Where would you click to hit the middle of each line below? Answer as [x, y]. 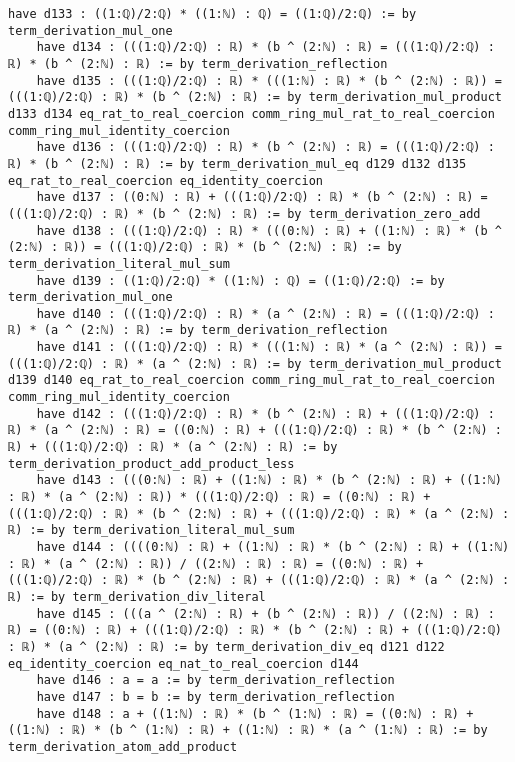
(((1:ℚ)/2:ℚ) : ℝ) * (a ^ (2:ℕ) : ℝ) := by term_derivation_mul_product [255, 363]
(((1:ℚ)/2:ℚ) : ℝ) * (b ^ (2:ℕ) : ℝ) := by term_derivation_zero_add [244, 213]
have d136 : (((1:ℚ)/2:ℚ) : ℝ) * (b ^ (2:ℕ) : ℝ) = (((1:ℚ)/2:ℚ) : [265, 147]
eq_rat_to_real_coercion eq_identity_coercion [165, 180]
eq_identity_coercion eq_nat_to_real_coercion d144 [183, 663]
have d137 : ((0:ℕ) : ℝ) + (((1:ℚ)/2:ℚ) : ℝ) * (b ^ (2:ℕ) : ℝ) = [262, 197]
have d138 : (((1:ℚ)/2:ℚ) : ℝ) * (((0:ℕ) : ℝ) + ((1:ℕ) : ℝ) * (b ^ [269, 230]
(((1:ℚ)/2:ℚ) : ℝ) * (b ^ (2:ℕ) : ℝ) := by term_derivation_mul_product [255, 97]
